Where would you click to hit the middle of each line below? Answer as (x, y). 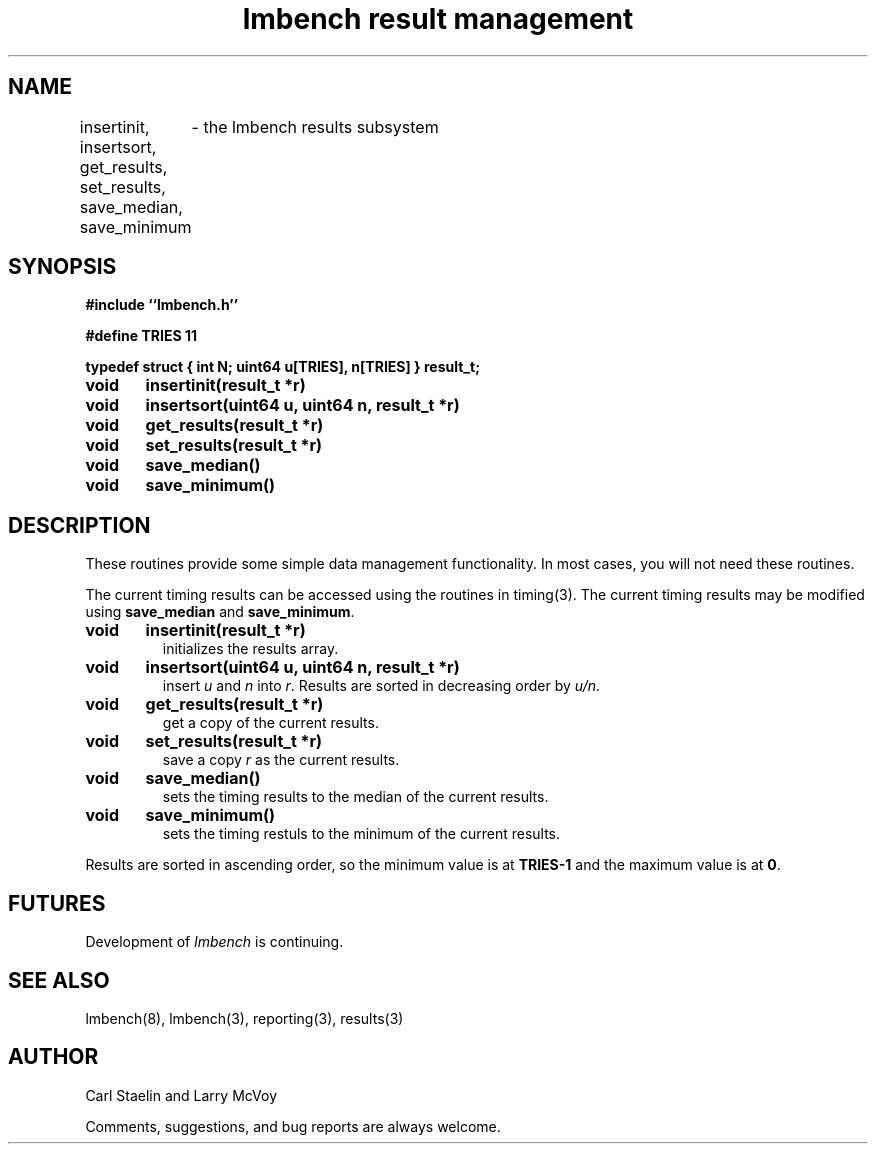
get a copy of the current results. (270, 723)
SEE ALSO (59, 980)
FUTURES (57, 903)
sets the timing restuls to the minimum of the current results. (361, 834)
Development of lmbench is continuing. (214, 942)
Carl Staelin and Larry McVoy (181, 1095)
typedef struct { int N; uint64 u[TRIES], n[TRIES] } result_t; (282, 367)
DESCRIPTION (79, 525)
